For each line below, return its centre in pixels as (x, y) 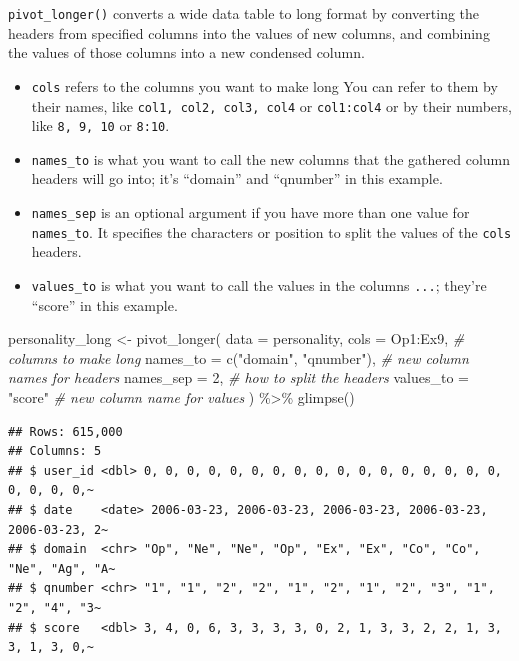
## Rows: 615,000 (65, 431)
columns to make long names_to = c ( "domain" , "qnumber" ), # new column (238, 357)
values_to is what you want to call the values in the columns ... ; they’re (259, 284)
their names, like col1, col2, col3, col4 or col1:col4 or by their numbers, (271, 105)
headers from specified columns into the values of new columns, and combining (249, 32)
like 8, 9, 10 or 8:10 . (100, 125)
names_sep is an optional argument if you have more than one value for (250, 212)
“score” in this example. (104, 304)
